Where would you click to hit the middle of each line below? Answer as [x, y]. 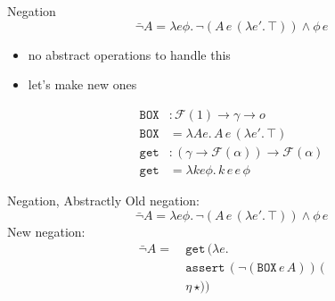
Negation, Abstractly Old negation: [103, 200]
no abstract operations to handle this [129, 54]
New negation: [46, 231]
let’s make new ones [82, 84]
